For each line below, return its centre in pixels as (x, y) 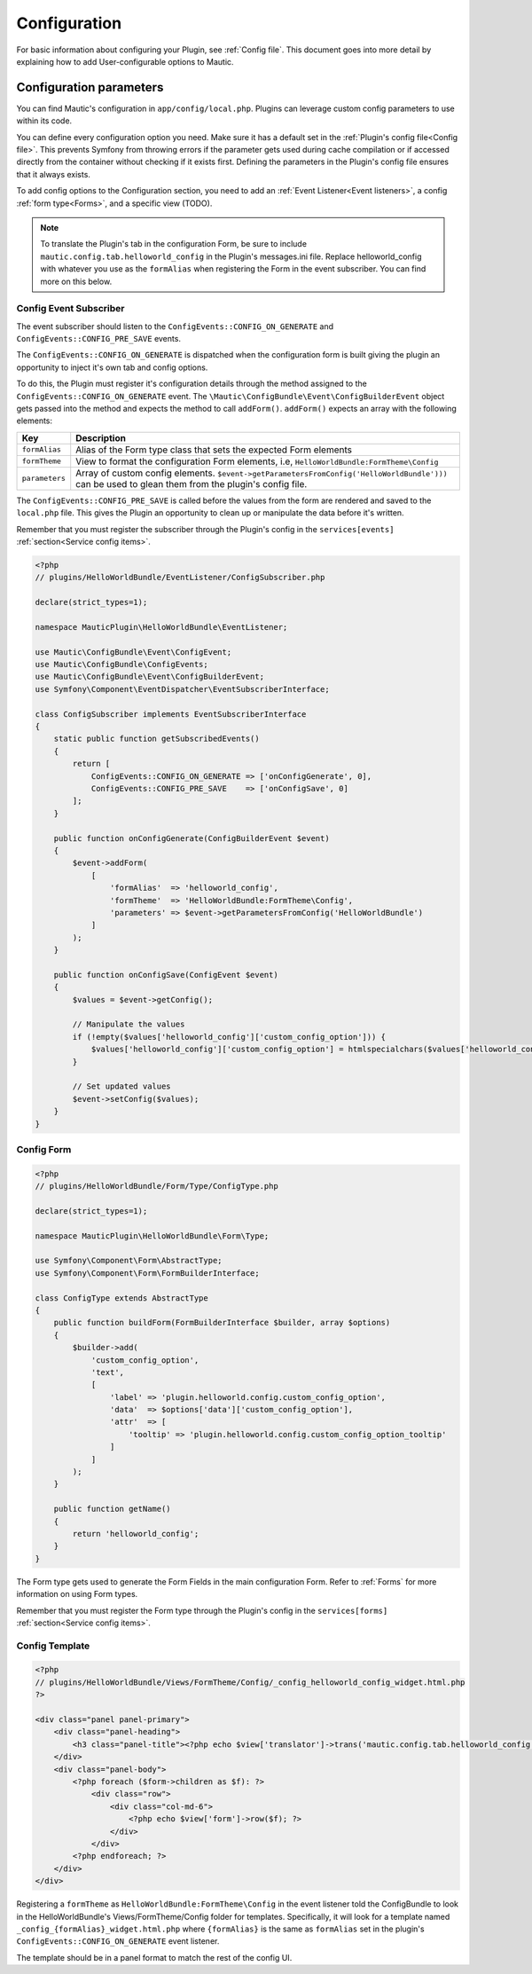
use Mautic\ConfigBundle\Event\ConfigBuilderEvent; (150, 677)
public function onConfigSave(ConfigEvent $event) (166, 975)
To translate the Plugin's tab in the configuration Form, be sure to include (174, 244)
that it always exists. (53, 174)
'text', (107, 1372)
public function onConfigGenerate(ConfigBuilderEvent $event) (192, 838)
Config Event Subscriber (70, 309)
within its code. (44, 121)
